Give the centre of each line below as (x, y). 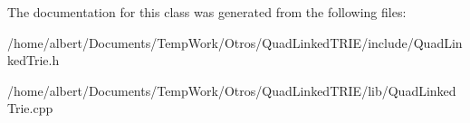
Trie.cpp (30, 108)
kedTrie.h (34, 60)
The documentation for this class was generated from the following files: (207, 12)
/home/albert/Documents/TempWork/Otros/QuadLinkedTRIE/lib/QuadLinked (232, 90)
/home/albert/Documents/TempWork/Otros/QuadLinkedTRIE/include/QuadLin (235, 42)
